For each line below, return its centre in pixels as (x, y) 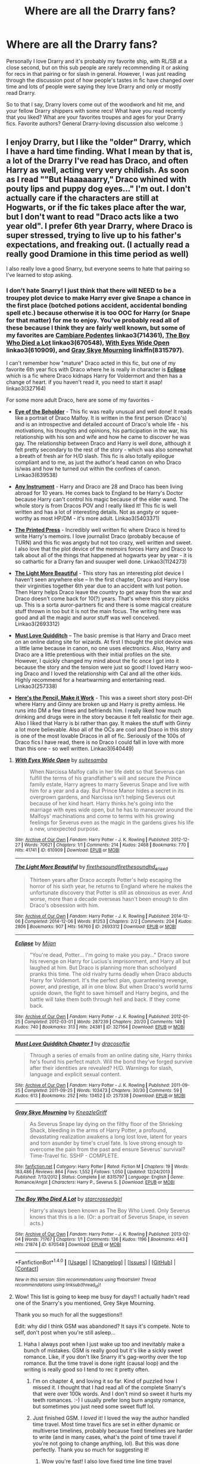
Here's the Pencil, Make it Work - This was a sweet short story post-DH (103, 698)
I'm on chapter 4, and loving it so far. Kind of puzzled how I (105, 1381)
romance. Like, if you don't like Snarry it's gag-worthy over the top (105, 1357)
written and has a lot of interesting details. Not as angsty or (87, 512)
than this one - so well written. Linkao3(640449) (74, 749)
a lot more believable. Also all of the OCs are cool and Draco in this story (104, 730)
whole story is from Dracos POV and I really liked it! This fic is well (96, 506)
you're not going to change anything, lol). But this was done (106, 1443)
